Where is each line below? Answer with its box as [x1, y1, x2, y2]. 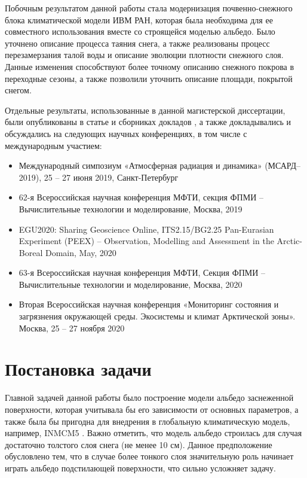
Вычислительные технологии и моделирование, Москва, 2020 [19, 278, 242, 290]
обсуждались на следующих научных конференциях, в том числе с [5, 127, 247, 139]
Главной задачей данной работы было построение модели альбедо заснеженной [5, 391, 294, 404]
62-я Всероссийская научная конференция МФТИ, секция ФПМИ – [19, 191, 263, 203]
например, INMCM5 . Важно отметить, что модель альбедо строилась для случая [5, 427, 302, 439]
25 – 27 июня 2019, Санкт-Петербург [44, 171, 179, 183]
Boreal [19, 246, 43, 258]
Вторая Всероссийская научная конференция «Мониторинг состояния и [19, 298, 279, 310]
